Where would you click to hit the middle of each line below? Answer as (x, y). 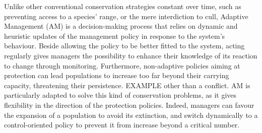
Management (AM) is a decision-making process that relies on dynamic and (121, 26)
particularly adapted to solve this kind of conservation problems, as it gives (120, 95)
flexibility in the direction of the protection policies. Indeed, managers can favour (129, 105)
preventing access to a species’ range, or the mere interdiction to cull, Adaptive (126, 16)
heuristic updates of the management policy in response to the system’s (115, 36)
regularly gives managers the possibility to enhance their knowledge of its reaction (131, 55)
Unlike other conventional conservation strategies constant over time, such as (123, 6)
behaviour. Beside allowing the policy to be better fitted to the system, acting (124, 46)
